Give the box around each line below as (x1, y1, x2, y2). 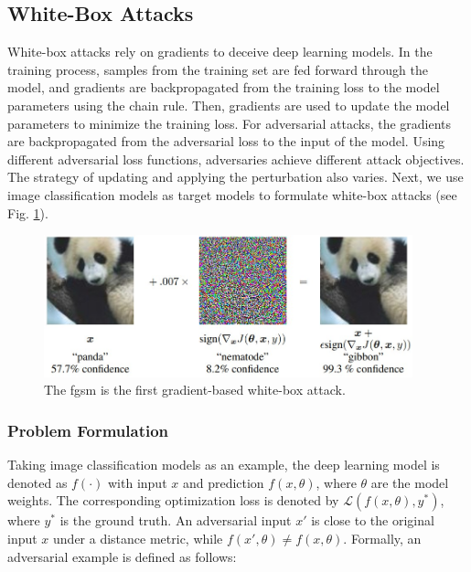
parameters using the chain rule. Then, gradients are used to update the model (7, 95, 450, 114)
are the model (370, 472, 449, 492)
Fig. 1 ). (7, 203, 48, 222)
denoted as (7, 472, 68, 492)
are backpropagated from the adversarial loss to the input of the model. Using (7, 132, 445, 151)
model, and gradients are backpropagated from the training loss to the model (7, 78, 440, 97)
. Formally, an (343, 529, 422, 548)
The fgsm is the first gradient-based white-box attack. (44, 380, 346, 399)
